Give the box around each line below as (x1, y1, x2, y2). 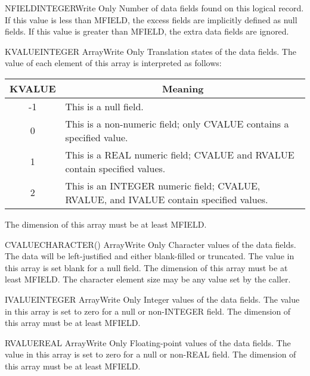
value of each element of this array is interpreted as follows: (5, 57, 222, 69)
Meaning (162, 81, 204, 95)
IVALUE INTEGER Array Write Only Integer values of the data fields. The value (5, 293, 300, 305)
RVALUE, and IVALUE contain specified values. (65, 192, 268, 206)
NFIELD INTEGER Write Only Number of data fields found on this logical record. (5, 2, 304, 14)
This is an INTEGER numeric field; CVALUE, (65, 178, 261, 192)
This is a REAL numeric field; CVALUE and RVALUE (65, 147, 294, 161)
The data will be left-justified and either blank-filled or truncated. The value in (5, 250, 294, 262)
